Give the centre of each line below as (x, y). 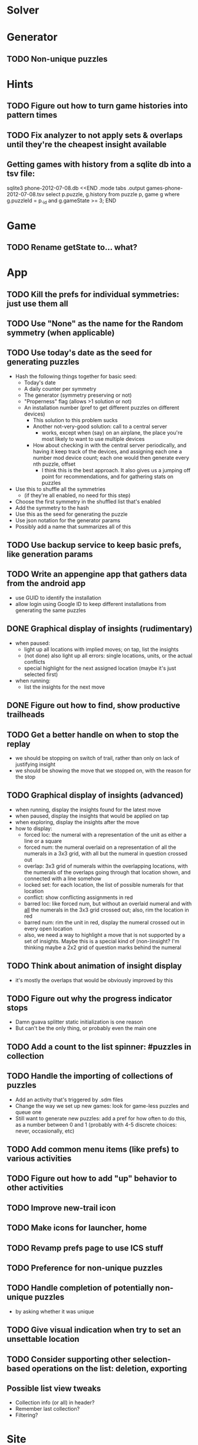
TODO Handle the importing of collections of (90, 1076)
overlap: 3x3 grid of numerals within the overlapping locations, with (106, 866)
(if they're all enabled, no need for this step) (77, 495)
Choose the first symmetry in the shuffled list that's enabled (88, 501)
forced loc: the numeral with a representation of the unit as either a (105, 834)
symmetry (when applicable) (61, 333)
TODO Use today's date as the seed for (80, 353)
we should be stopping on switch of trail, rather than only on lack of (97, 758)
